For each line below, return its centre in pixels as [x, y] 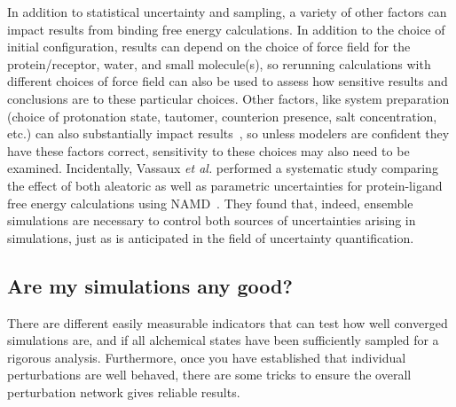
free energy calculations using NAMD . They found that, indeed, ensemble [210, 203]
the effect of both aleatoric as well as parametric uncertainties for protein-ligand [225, 185]
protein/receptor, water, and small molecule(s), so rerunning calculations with [219, 63]
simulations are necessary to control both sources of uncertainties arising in [212, 220]
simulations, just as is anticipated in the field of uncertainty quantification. [211, 237]
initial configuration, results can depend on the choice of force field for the [209, 47]
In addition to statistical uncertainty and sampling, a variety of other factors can [227, 12]
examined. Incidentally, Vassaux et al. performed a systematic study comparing [223, 168]
